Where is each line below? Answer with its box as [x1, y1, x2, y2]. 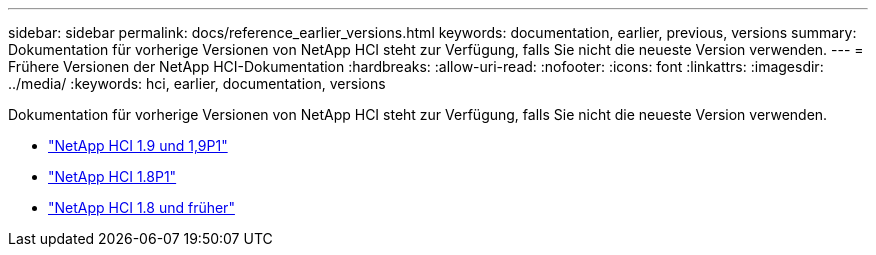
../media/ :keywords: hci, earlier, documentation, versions [8, 75, 386, 92]
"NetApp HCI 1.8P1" [48, 168, 177, 185]
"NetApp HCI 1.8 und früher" [48, 199, 235, 216]
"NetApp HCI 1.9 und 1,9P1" [48, 137, 228, 154]
